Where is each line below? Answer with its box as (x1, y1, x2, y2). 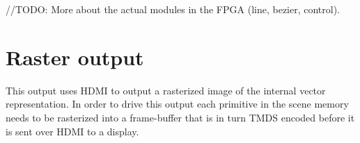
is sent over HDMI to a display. (6, 124, 139, 138)
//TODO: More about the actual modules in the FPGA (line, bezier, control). (6, 2, 341, 16)
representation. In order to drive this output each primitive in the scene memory (6, 96, 349, 111)
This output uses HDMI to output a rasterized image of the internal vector (6, 83, 326, 97)
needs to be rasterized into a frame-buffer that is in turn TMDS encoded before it (6, 110, 355, 124)
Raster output (6, 42, 144, 71)
